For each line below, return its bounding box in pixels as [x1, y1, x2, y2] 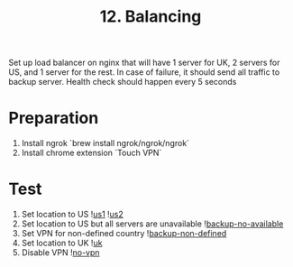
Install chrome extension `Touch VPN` [21, 147, 162, 159]
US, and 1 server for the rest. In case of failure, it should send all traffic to [8, 67, 280, 78]
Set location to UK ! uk [21, 237, 103, 249]
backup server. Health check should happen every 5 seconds [8, 77, 237, 87]
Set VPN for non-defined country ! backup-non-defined [21, 228, 227, 239]
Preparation [8, 108, 99, 128]
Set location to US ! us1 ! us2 [21, 209, 124, 220]
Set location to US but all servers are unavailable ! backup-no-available [21, 218, 284, 229]
